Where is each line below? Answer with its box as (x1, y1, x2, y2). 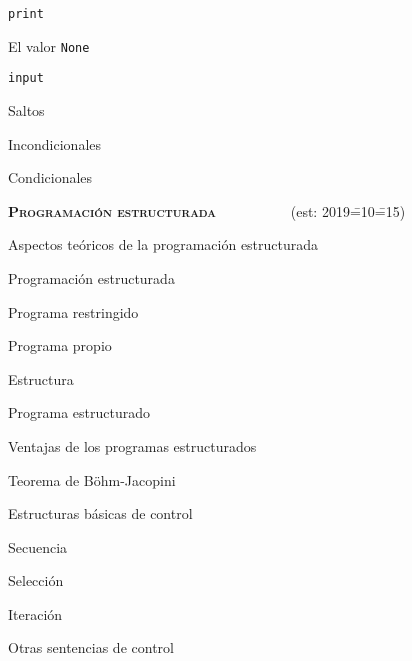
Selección (8, 570, 64, 591)
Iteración (8, 603, 63, 624)
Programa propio (8, 335, 112, 356)
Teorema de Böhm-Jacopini (8, 469, 176, 490)
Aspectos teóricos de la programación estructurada (8, 234, 319, 255)
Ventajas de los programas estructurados (8, 435, 257, 456)
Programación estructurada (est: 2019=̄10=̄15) (8, 200, 406, 221)
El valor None (8, 35, 90, 56)
